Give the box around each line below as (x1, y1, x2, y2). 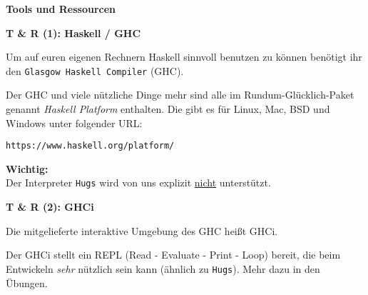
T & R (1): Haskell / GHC (6, 25, 141, 40)
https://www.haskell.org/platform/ (6, 141, 175, 151)
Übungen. (6, 275, 48, 290)
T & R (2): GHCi (6, 199, 94, 214)
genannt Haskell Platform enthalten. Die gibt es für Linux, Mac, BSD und (6, 101, 330, 116)
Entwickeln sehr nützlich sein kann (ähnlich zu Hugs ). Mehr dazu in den (6, 261, 320, 276)
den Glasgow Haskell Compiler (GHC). (6, 63, 184, 78)
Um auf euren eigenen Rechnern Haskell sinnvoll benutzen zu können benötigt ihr (6, 49, 362, 64)
